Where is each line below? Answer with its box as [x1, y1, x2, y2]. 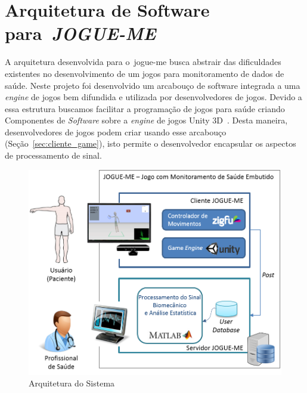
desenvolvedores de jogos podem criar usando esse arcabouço [5, 125, 227, 138]
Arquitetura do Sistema [29, 377, 115, 389]
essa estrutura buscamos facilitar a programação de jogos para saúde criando [5, 102, 285, 115]
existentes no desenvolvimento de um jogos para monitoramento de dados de [5, 67, 284, 79]
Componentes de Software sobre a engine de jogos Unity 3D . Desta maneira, [5, 114, 288, 126]
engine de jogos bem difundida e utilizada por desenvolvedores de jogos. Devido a [5, 91, 302, 103]
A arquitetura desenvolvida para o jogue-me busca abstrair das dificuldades [5, 55, 281, 68]
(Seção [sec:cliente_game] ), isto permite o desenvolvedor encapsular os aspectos [5, 137, 296, 150]
